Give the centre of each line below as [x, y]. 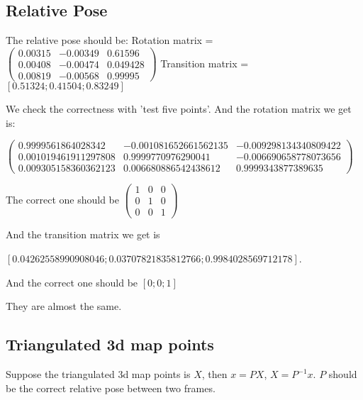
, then [214, 374]
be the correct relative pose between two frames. [111, 388]
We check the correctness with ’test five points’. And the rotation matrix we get [179, 108]
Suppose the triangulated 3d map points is [98, 374]
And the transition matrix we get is [83, 234]
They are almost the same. [64, 306]
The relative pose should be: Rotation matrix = [110, 40]
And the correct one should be [72, 282]
